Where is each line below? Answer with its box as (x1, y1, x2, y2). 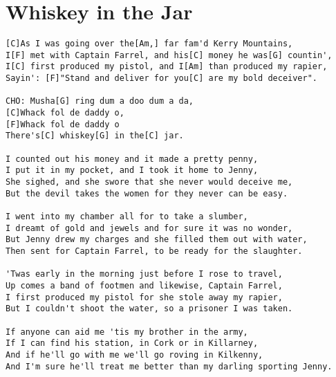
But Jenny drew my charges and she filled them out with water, (6, 235, 308, 245)
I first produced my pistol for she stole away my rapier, (6, 292, 283, 302)
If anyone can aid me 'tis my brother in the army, (6, 327, 248, 337)
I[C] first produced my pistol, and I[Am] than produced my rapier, (6, 62, 328, 72)
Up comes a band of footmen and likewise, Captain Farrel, (6, 280, 283, 291)
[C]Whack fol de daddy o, (6, 108, 124, 118)
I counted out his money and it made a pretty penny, (6, 154, 259, 164)
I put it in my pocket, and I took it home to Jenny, (6, 165, 259, 176)
